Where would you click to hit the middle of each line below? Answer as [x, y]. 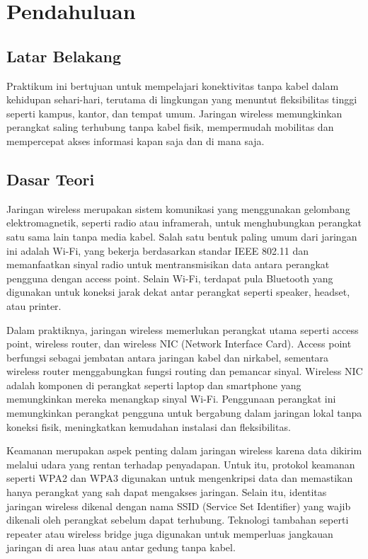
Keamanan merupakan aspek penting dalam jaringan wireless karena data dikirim [184, 450]
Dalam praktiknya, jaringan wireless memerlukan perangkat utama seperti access [183, 329]
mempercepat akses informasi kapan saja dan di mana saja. [136, 140]
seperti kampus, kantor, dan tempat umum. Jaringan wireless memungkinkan [174, 113]
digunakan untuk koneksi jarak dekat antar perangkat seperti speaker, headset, [178, 292]
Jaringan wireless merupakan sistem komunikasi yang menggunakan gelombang [178, 208]
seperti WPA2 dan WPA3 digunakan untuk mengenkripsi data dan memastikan [180, 478]
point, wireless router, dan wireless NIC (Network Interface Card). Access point [179, 344]
